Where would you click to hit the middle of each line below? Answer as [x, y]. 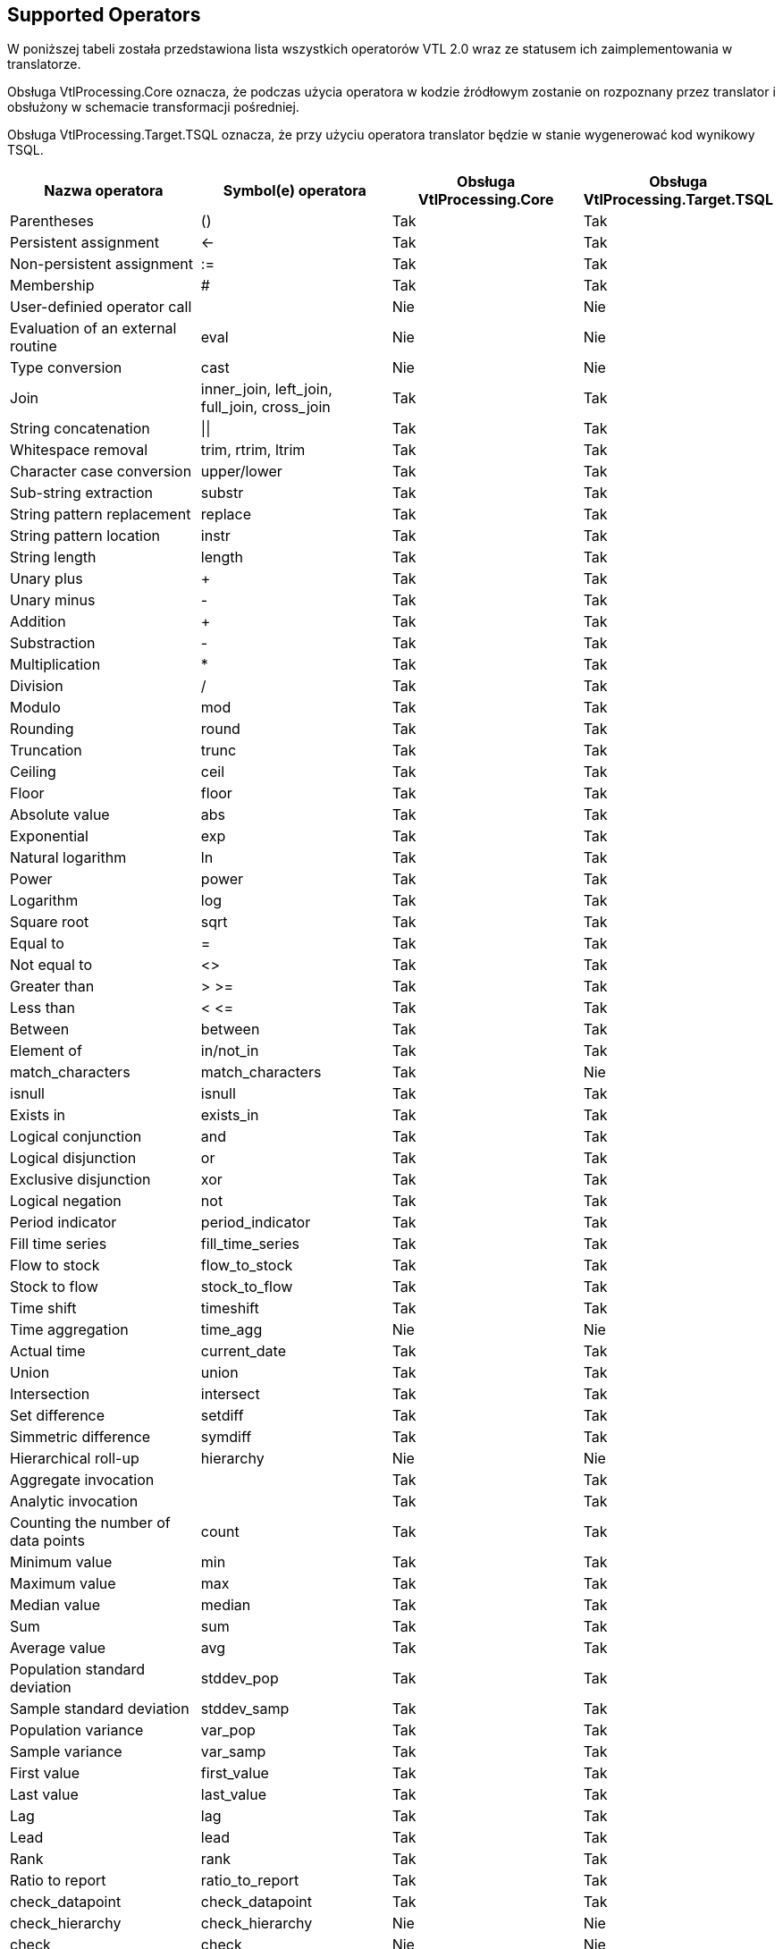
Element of [46, 1051]
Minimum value [61, 1562]
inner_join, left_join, [266, 389]
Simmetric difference [80, 1437]
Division [37, 686]
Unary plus [46, 579]
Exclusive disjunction [80, 1180]
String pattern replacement [101, 515]
